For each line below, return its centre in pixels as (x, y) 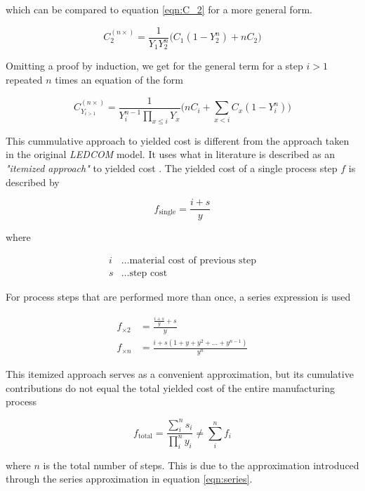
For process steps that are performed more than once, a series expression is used (178, 296)
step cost (148, 273)
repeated (24, 80)
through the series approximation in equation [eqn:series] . (129, 479)
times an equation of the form (119, 80)
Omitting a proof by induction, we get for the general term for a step (154, 66)
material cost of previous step (193, 260)
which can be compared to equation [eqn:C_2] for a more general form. (159, 9)
